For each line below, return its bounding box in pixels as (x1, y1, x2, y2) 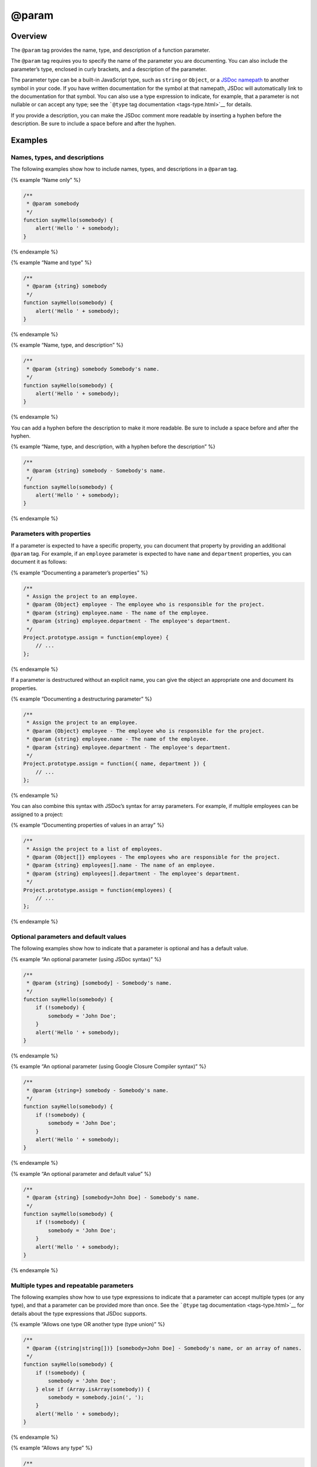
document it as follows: (11, 558, 68, 566)
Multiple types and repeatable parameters (11, 1281, 134, 1289)
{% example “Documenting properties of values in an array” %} (11, 822, 164, 829)
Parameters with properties (11, 530, 91, 538)
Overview (11, 31, 48, 41)
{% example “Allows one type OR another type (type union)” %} (11, 1321, 166, 1328)
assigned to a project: (11, 810, 64, 818)
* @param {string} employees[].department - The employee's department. (26, 870, 240, 877)
